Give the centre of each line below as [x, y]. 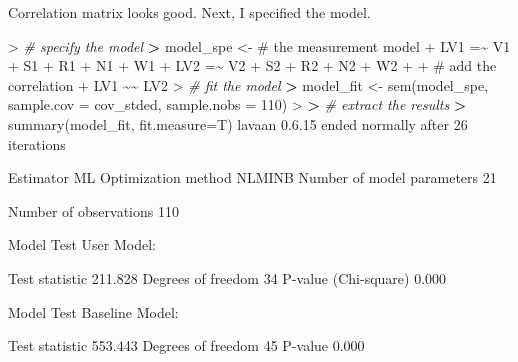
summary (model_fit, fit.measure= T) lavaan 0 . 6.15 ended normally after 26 [238, 123]
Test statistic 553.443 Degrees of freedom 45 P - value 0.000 [186, 345]
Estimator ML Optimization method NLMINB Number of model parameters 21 [252, 177]
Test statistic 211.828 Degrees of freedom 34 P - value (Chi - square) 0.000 [227, 277]
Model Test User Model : [82, 244]
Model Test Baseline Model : [93, 311]
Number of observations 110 [93, 210]
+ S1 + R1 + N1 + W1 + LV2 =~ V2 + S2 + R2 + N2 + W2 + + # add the [252, 65]
